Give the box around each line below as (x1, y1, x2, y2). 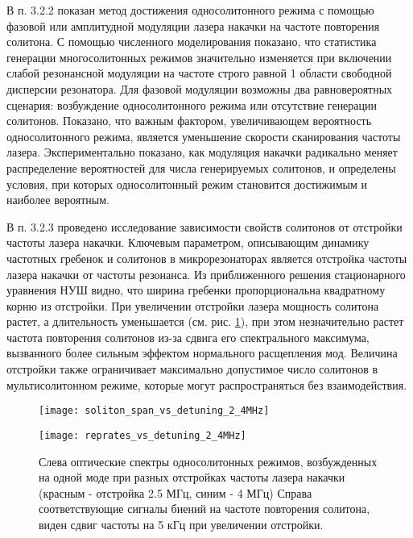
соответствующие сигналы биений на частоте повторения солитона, (39, 500, 370, 517)
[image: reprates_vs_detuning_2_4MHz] (39, 429, 246, 441)
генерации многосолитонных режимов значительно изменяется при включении (6, 48, 392, 65)
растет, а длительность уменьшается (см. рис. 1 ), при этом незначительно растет (6, 313, 404, 330)
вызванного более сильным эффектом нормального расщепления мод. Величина (6, 344, 398, 361)
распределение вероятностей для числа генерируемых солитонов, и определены (6, 159, 396, 176)
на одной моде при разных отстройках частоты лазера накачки (39, 469, 345, 486)
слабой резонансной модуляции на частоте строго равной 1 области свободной (6, 65, 392, 81)
